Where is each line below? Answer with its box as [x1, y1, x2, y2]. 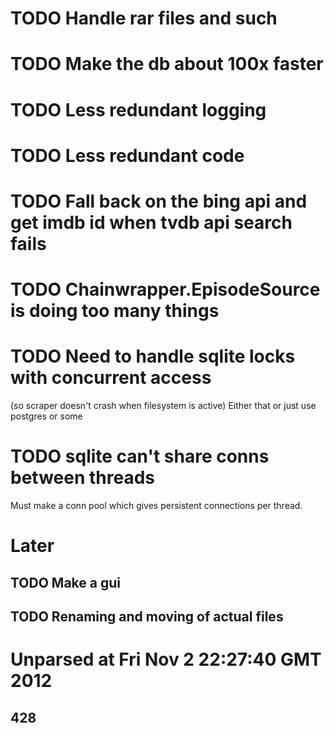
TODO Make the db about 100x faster [10, 53, 324, 76]
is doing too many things [10, 300, 220, 322]
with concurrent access [10, 367, 212, 389]
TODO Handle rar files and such [10, 7, 278, 30]
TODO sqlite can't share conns [10, 445, 270, 468]
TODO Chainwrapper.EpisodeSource [10, 278, 321, 301]
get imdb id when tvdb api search [10, 211, 293, 234]
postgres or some [10, 410, 83, 422]
